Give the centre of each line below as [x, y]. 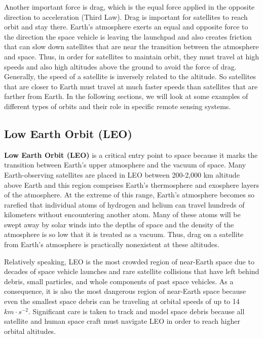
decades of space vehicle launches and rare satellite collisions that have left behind [132, 271]
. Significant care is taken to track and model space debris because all [137, 311]
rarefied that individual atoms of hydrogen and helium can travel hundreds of [124, 204]
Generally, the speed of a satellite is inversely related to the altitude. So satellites [130, 76]
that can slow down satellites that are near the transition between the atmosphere [131, 46]
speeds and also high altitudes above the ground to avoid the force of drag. [120, 66]
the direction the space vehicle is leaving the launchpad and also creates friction [128, 36]
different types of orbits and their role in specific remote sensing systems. [118, 106]
